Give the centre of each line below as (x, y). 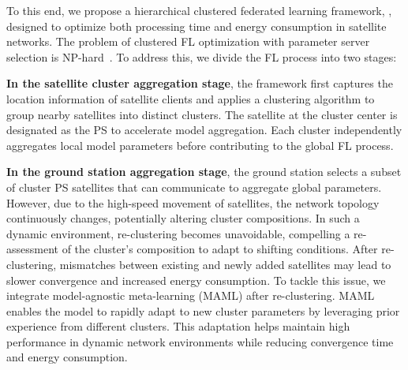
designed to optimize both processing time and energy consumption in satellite (197, 26)
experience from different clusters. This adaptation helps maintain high (178, 326)
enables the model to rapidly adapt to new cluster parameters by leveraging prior (203, 310)
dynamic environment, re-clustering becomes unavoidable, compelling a (178, 233)
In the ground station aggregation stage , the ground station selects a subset (204, 172)
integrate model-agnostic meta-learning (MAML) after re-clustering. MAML (191, 295)
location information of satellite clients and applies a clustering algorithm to (191, 98)
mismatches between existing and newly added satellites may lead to (225, 264)
